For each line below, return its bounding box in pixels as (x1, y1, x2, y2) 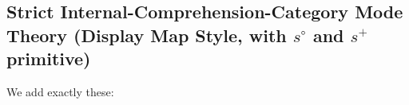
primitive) (6, 46, 91, 71)
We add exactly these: (6, 83, 114, 99)
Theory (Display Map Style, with (6, 22, 287, 47)
